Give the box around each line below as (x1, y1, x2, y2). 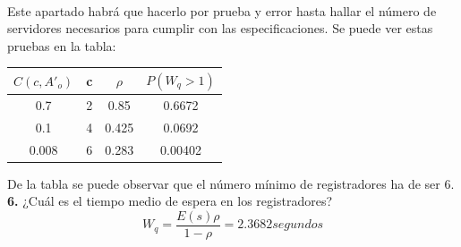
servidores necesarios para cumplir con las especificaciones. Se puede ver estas (7, 19, 433, 38)
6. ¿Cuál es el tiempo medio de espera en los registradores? (7, 192, 333, 210)
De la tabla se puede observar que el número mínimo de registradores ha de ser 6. (7, 174, 455, 192)
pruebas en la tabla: (7, 36, 116, 55)
